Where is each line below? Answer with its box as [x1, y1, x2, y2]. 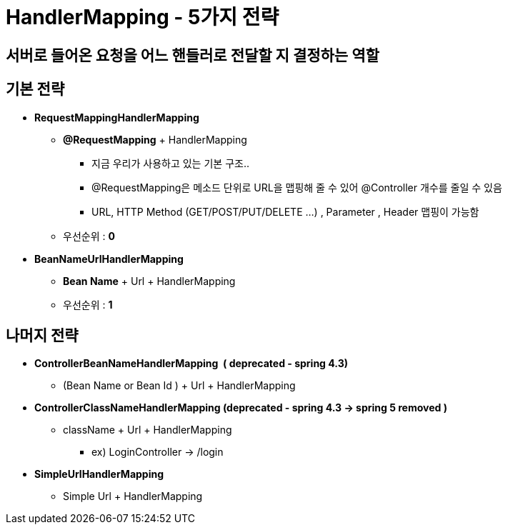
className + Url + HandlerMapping [63, 424, 232, 436]
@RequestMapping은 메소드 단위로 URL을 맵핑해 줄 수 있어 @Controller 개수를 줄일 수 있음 [91, 181, 502, 194]
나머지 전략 [6, 326, 79, 345]
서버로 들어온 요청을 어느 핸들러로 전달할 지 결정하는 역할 [6, 46, 379, 64]
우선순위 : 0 [63, 229, 115, 242]
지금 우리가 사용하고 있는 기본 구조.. [91, 156, 249, 169]
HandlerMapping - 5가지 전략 [6, 5, 279, 29]
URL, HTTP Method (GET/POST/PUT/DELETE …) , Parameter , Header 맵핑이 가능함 [91, 205, 479, 218]
